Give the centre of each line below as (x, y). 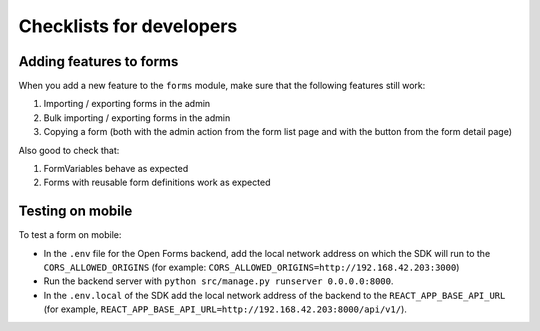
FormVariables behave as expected (116, 169)
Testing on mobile (75, 211)
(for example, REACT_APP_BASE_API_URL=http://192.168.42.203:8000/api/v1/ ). (225, 309)
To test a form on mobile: (70, 235)
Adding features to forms (98, 61)
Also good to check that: (69, 150)
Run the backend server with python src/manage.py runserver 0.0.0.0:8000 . (218, 281)
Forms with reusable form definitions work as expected (157, 182)
